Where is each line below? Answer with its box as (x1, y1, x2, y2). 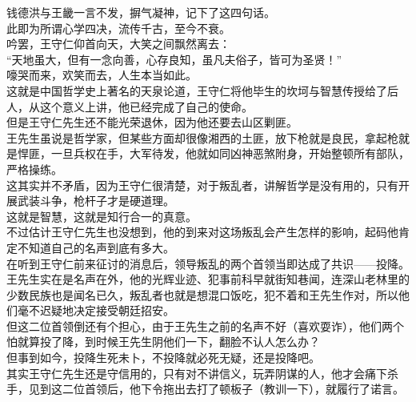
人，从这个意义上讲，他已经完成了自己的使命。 (6, 98, 253, 115)
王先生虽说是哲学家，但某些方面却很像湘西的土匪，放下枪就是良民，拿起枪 (6, 129, 398, 146)
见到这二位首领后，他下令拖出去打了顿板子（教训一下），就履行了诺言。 (28, 380, 404, 397)
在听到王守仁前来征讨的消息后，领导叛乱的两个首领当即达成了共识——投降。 (6, 255, 410, 271)
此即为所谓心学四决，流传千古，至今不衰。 (6, 19, 230, 36)
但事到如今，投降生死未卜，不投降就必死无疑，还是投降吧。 (6, 349, 320, 366)
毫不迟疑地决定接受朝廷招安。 (17, 302, 174, 319)
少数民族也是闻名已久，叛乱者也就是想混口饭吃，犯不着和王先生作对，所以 (6, 286, 398, 303)
